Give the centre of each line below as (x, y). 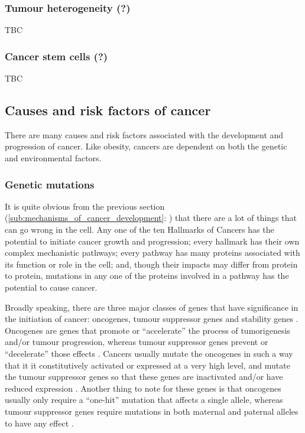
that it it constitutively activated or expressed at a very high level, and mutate (147, 365)
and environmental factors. (53, 158)
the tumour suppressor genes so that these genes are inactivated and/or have (144, 377)
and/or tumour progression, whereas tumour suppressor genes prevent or (137, 342)
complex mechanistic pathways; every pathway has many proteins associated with (152, 253)
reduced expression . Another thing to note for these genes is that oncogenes (143, 388)
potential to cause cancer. (51, 287)
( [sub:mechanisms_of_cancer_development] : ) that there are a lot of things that (151, 218)
